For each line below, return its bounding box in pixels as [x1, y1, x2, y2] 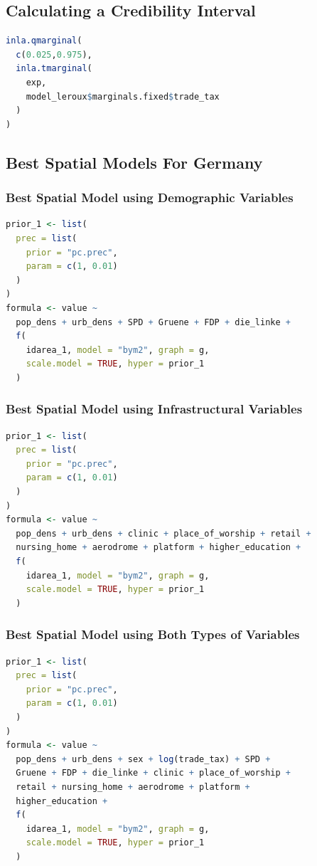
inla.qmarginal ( [6, 36, 82, 46]
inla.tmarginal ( [16, 63, 92, 74]
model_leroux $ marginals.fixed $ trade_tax [26, 91, 220, 102]
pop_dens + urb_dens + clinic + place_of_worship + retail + [16, 528, 311, 539]
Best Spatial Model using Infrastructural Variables [6, 400, 303, 418]
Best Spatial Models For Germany [6, 151, 263, 173]
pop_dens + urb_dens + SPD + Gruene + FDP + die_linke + [16, 317, 291, 327]
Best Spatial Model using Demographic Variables [6, 189, 294, 206]
